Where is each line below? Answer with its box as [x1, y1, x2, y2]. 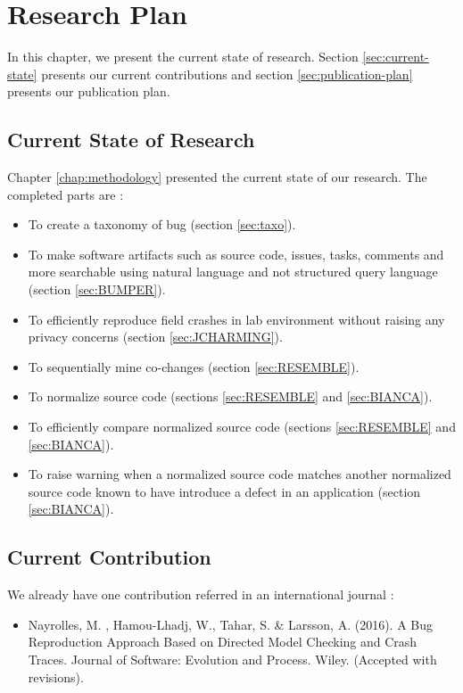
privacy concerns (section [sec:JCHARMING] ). [28, 327, 283, 346]
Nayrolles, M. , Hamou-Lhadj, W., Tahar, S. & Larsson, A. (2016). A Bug [28, 615, 434, 633]
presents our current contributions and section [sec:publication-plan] [41, 64, 413, 83]
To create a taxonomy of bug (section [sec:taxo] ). [28, 215, 296, 234]
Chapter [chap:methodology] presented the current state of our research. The [7, 168, 427, 186]
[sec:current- [362, 47, 429, 66]
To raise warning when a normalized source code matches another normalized [28, 465, 451, 483]
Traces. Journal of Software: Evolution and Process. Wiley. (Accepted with [28, 650, 437, 668]
